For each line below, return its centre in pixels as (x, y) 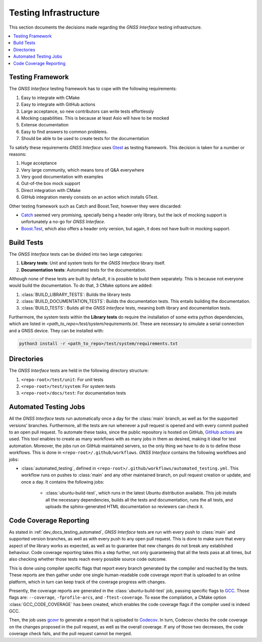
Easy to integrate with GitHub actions (58, 104)
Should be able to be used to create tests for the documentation (85, 139)
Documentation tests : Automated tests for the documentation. (84, 270)
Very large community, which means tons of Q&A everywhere (83, 170)
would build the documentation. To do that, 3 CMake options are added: (81, 286)
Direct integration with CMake (51, 190)
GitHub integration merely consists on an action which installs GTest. (90, 197)
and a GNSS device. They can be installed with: (56, 330)
